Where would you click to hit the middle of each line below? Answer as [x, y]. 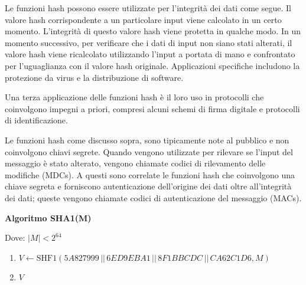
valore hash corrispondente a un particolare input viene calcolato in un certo [143, 19]
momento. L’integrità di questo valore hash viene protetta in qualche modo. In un [153, 31]
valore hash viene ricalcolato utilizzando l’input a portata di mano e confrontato [150, 54]
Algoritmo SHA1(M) [48, 217]
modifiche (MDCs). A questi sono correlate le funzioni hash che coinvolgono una [150, 174]
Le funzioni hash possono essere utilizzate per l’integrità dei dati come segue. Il [148, 8]
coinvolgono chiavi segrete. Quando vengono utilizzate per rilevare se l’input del [149, 151]
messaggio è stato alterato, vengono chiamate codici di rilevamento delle [135, 163]
